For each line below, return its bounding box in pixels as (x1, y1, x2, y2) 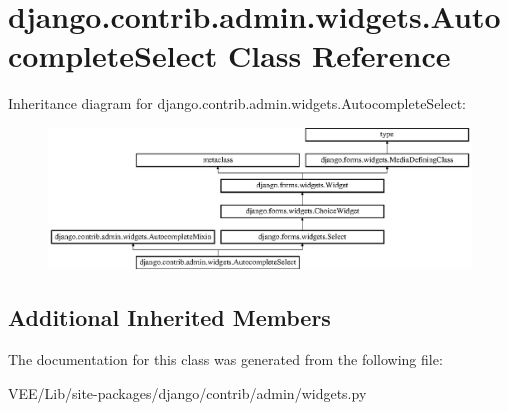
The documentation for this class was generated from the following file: (8, 349, 443, 370)
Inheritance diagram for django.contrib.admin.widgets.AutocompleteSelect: (8, 93, 467, 114)
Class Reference (227, 35, 451, 76)
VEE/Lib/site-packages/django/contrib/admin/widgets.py (8, 382, 367, 403)
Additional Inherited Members (8, 302, 331, 333)
